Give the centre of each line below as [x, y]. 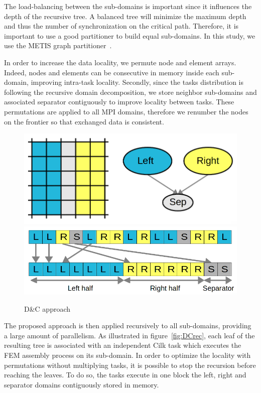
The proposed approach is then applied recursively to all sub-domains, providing [128, 325]
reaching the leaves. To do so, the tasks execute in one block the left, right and [125, 375]
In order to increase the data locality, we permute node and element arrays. [120, 62]
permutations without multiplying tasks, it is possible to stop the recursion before [130, 365]
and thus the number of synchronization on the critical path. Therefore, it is [121, 26]
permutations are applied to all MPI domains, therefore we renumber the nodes [126, 111]
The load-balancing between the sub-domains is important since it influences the [128, 6]
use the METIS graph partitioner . [58, 45]
